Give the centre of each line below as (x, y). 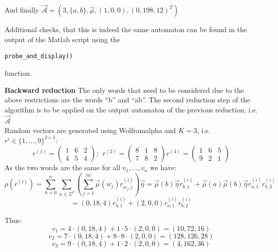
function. (18, 73)
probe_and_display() (39, 56)
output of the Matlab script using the (62, 39)
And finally (22, 10)
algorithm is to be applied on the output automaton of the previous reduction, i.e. (131, 109)
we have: (163, 167)
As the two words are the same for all (63, 167)
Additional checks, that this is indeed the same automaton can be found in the (126, 29)
